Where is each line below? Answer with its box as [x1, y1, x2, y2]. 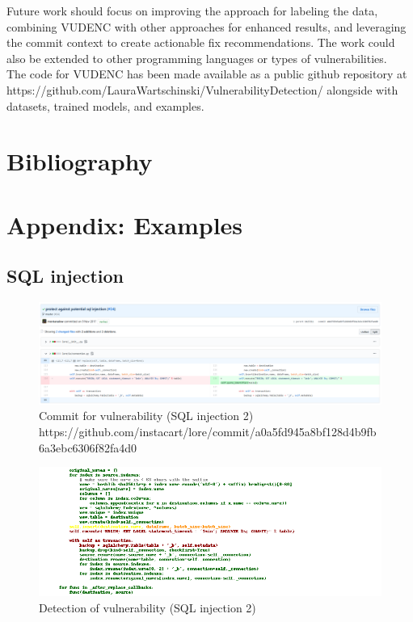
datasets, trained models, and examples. [6, 97, 204, 114]
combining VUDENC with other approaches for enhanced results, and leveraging [6, 18, 407, 35]
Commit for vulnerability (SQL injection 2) [39, 407, 254, 424]
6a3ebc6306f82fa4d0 [39, 439, 137, 456]
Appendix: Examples [6, 208, 243, 241]
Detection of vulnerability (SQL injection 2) [39, 599, 256, 616]
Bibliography [6, 145, 153, 178]
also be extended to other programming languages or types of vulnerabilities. [6, 49, 387, 66]
